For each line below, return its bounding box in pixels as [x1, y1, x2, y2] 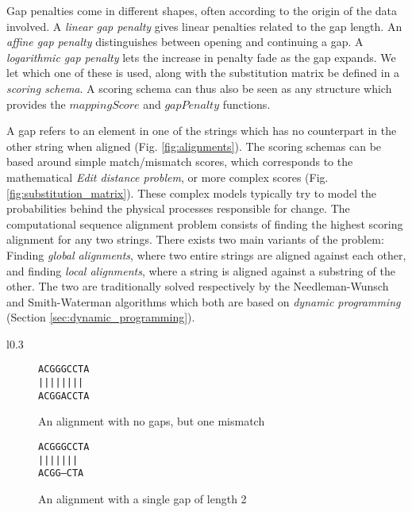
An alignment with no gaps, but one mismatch [38, 413, 265, 429]
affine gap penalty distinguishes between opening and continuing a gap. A [6, 33, 364, 50]
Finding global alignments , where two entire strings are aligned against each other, [6, 246, 406, 263]
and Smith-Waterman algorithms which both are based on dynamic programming [6, 293, 401, 310]
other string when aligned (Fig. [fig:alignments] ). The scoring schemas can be [6, 137, 382, 154]
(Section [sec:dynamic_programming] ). [6, 309, 195, 325]
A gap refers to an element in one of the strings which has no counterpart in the [6, 122, 397, 139]
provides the [6, 95, 66, 112]
